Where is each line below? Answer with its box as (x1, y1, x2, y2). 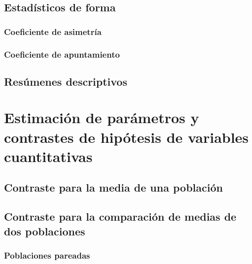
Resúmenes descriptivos (4, 73, 127, 89)
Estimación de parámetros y (4, 107, 199, 128)
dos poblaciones (4, 223, 85, 238)
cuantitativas (4, 146, 93, 166)
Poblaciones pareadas (4, 249, 90, 261)
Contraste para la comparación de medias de (4, 209, 237, 224)
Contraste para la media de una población (4, 180, 223, 195)
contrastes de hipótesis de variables (4, 127, 249, 147)
